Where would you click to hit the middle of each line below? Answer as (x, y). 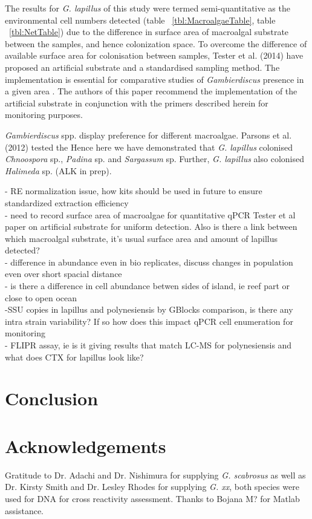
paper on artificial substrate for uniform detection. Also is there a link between (151, 227)
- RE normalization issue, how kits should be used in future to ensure (134, 191)
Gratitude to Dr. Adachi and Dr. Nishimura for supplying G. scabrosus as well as (155, 475)
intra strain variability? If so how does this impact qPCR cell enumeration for (149, 321)
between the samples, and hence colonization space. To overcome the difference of (156, 43)
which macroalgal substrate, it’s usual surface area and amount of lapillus (141, 238)
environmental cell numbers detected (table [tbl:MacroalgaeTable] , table (140, 20)
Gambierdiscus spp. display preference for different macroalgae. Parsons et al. (148, 135)
